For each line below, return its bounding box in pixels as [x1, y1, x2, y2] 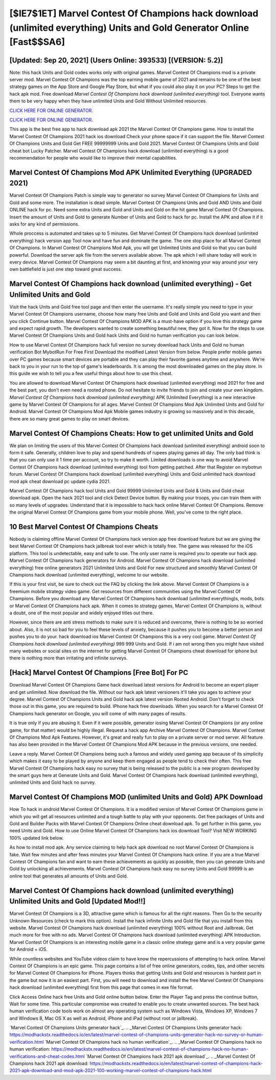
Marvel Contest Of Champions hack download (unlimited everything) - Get [9, 279, 252, 289]
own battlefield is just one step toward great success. [9, 266, 122, 272]
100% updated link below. [9, 834, 64, 841]
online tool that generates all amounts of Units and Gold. [9, 873, 128, 879]
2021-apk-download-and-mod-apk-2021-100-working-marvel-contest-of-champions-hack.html [9, 1067, 212, 1074]
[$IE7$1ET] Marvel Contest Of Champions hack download [9, 8, 259, 19]
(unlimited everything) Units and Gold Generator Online [9, 22, 249, 33]
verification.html [9, 1039, 44, 1045]
